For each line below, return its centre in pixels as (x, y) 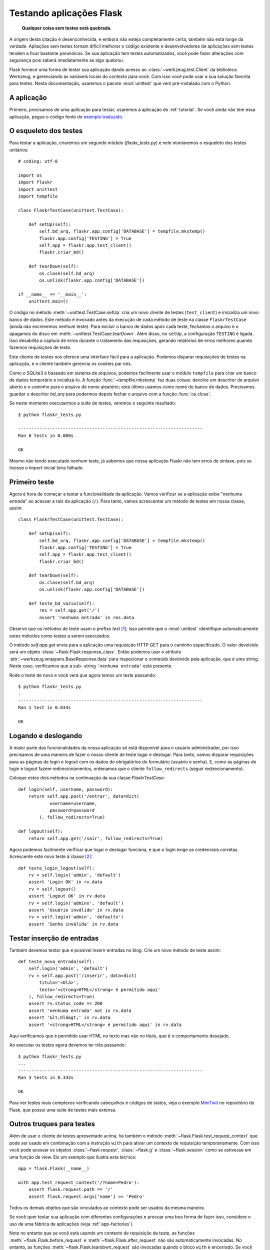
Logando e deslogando (46, 736)
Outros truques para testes (52, 1124)
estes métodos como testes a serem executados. (60, 635)
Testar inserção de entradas (54, 938)
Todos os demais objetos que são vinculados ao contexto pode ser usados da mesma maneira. (107, 1207)
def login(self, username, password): (66, 789)
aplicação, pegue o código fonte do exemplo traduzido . (66, 116)
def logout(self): (41, 831)
